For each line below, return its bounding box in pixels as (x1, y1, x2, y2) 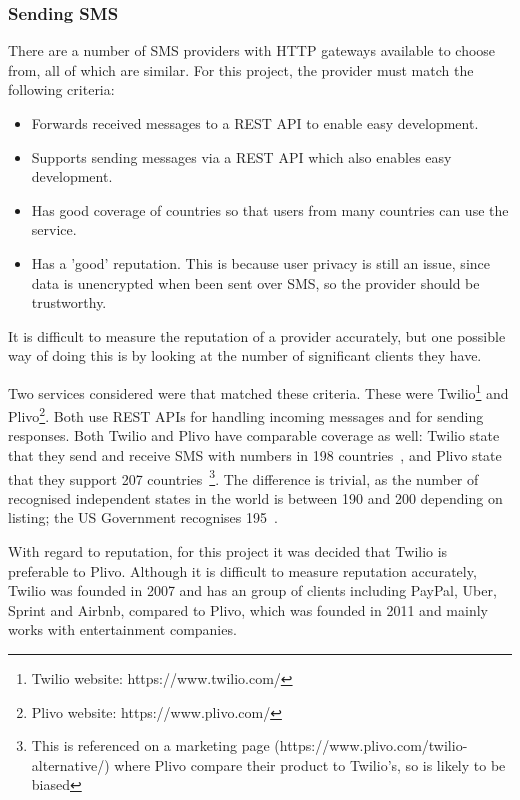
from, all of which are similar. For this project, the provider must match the (8, 59, 474, 80)
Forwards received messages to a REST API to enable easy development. (31, 113, 479, 133)
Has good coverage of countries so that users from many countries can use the (31, 199, 509, 220)
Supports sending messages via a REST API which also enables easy (31, 146, 452, 167)
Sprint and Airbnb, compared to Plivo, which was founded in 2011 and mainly (8, 599, 488, 620)
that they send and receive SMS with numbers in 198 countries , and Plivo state (8, 445, 502, 466)
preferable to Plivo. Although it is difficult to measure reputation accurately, (8, 560, 477, 581)
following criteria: (8, 79, 115, 100)
